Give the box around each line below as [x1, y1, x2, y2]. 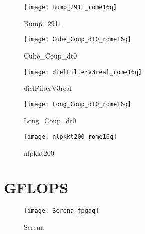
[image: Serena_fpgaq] [24, 207, 99, 215]
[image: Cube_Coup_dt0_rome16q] [24, 36, 131, 43]
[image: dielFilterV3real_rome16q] [24, 68, 142, 76]
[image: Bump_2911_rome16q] [24, 4, 117, 11]
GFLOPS [4, 177, 69, 198]
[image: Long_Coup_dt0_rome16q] [24, 100, 131, 108]
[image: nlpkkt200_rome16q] [24, 133, 117, 140]
